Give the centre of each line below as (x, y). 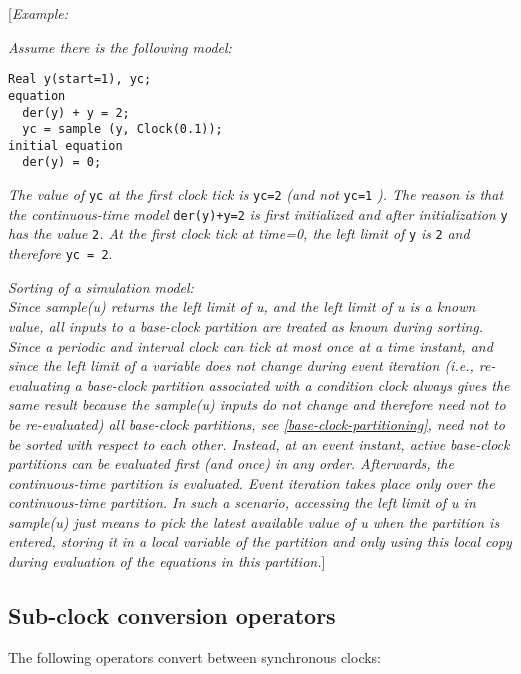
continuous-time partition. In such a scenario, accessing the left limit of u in (242, 502)
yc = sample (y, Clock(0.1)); (122, 129)
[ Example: (38, 13)
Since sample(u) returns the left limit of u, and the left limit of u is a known (242, 306)
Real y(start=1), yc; (80, 79)
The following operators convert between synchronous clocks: (195, 656)
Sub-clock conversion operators (172, 615)
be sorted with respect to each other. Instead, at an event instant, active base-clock (259, 443)
